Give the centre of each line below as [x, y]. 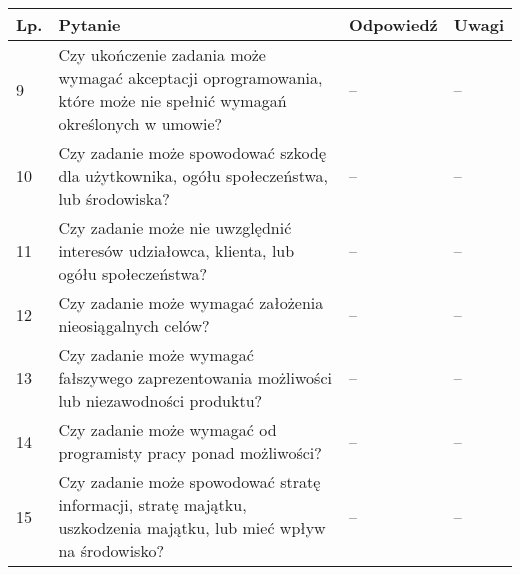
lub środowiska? [114, 198]
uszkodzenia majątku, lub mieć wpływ [192, 527]
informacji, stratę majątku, [152, 504]
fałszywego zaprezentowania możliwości [195, 377]
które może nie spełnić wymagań [172, 100]
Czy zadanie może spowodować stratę [189, 481]
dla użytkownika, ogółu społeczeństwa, [193, 175]
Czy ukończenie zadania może [162, 54]
